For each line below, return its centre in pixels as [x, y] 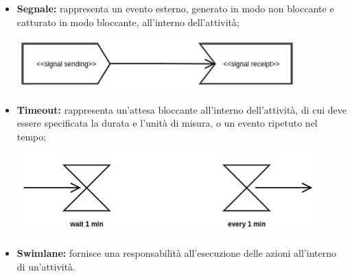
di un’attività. [46, 266]
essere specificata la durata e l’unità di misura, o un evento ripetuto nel [167, 123]
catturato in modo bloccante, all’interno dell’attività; [128, 22]
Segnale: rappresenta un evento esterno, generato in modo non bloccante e [175, 8]
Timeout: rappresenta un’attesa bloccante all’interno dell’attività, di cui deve [182, 109]
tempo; [32, 136]
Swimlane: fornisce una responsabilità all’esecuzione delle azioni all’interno [176, 253]
